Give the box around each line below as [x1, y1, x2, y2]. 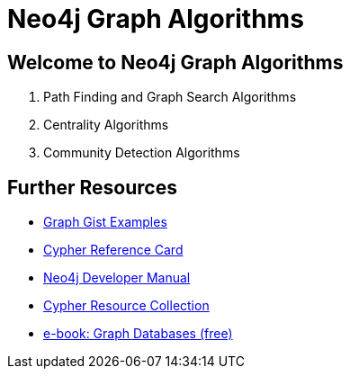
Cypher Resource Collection [43, 298, 210, 314]
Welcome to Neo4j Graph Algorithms [7, 50, 344, 74]
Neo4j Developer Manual [43, 270, 191, 286]
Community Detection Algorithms [43, 145, 240, 161]
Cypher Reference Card [43, 242, 184, 258]
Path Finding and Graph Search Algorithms [43, 89, 297, 105]
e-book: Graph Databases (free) [43, 326, 233, 342]
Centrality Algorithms [43, 117, 169, 133]
